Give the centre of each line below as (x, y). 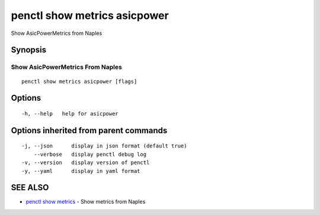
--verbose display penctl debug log (90, 154)
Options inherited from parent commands (89, 130)
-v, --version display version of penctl (86, 163)
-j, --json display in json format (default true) (104, 146)
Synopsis (29, 50)
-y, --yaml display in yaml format (81, 171)
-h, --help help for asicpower (70, 113)
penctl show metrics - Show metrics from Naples (86, 202)
